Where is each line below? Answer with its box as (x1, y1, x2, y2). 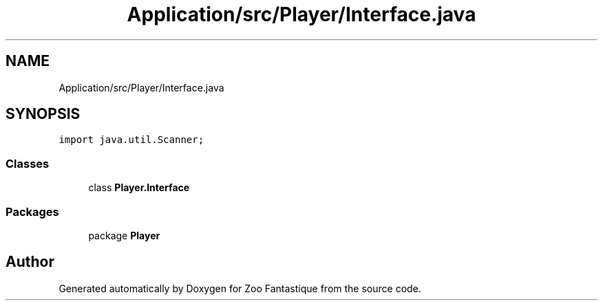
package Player (88, 229, 160, 241)
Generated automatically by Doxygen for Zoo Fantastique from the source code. (59, 282, 421, 294)
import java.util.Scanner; (59, 134, 204, 146)
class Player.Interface (88, 182, 190, 194)
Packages (6, 204, 59, 219)
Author (6, 253, 54, 271)
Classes (6, 156, 50, 171)
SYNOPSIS (6, 105, 81, 123)
